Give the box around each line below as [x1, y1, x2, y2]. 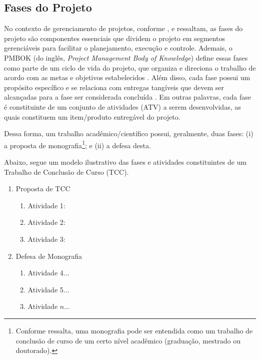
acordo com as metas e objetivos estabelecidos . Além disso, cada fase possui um [4, 72, 250, 83]
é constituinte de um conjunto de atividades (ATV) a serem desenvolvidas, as [4, 101, 241, 112]
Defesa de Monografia [15, 250, 82, 261]
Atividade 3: [27, 233, 65, 244]
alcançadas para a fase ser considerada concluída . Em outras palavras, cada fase [4, 92, 251, 102]
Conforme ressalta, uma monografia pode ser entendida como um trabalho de [15, 325, 253, 335]
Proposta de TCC [15, 183, 70, 194]
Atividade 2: [27, 217, 65, 227]
